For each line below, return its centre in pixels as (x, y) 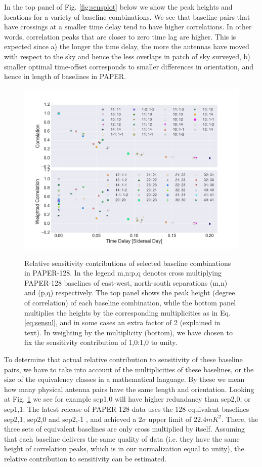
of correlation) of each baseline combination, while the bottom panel (130, 303)
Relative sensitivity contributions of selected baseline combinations (128, 263)
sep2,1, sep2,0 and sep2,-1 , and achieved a (70, 419)
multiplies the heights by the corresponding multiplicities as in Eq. (127, 312)
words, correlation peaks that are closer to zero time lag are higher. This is (120, 36)
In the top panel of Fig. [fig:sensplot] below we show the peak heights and (118, 7)
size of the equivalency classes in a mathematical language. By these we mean (124, 379)
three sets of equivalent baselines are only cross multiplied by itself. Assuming (124, 429)
